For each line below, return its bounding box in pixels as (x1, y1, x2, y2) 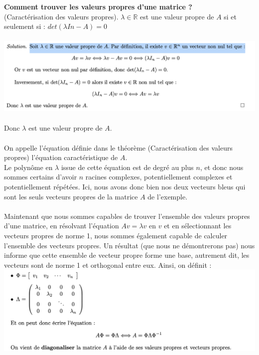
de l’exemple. (147, 191, 188, 201)
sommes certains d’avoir (4, 172, 77, 182)
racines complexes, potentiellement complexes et (85, 172, 233, 182)
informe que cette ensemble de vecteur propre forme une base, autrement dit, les (4, 250, 250, 260)
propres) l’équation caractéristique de (4, 152, 118, 163)
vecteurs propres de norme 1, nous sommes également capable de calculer (4, 230, 228, 240)
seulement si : (4, 21, 45, 31)
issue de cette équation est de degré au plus (61, 162, 194, 172)
